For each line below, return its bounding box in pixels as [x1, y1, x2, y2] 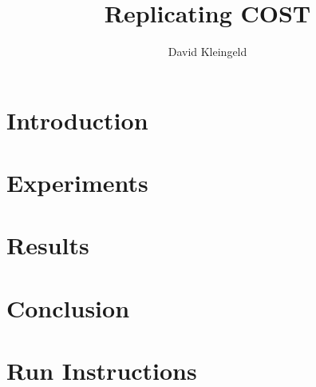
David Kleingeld [168, 43, 247, 60]
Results [6, 229, 89, 261]
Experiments [6, 166, 148, 199]
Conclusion [6, 291, 130, 324]
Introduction [6, 103, 148, 136]
